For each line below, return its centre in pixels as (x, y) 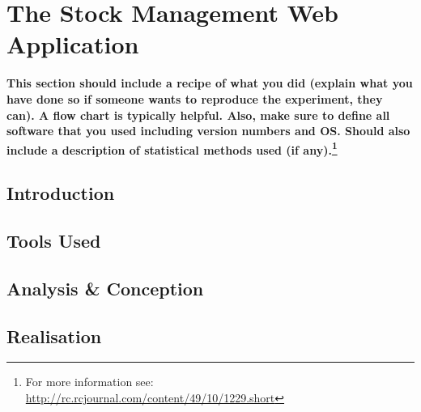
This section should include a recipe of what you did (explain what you (210, 83)
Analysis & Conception (105, 288)
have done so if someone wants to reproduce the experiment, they (195, 98)
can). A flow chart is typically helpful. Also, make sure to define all (198, 115)
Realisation (54, 336)
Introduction (61, 193)
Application (73, 44)
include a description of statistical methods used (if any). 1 (172, 148)
